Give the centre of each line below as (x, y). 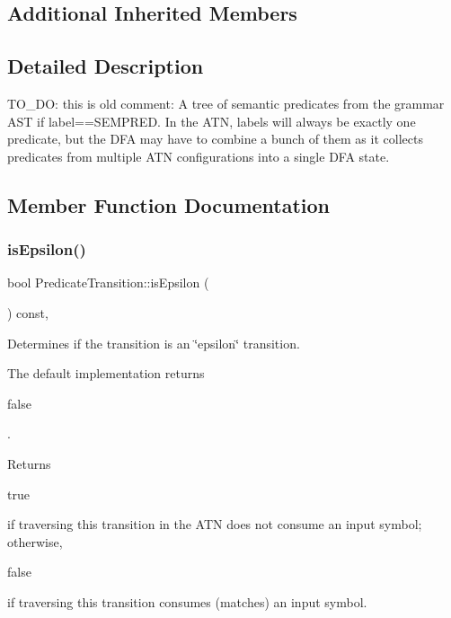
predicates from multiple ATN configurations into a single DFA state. (199, 156)
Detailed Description (106, 66)
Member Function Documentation (169, 204)
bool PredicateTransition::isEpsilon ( (108, 283)
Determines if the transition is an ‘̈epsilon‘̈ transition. (154, 343)
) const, (28, 312)
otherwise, (35, 541)
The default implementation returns (106, 373)
